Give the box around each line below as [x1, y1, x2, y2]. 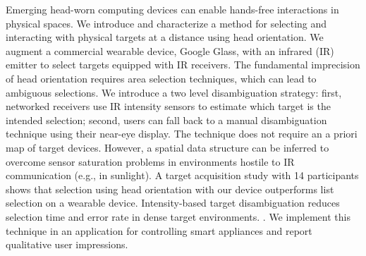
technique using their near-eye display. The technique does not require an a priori [6, 126, 358, 141]
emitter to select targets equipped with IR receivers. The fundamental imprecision [6, 57, 360, 72]
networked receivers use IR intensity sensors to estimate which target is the [6, 99, 331, 114]
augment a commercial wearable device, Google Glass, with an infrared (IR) [6, 43, 334, 58]
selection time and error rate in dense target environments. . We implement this [6, 209, 350, 224]
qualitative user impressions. [6, 237, 128, 252]
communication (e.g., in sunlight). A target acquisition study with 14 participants [6, 168, 359, 183]
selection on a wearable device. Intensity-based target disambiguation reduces [6, 195, 340, 210]
